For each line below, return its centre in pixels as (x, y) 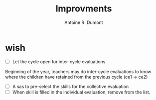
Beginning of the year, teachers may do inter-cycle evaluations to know (78, 71)
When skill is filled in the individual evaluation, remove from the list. (81, 92)
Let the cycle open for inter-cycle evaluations (59, 61)
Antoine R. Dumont (84, 22)
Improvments (84, 9)
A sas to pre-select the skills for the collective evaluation (71, 86)
